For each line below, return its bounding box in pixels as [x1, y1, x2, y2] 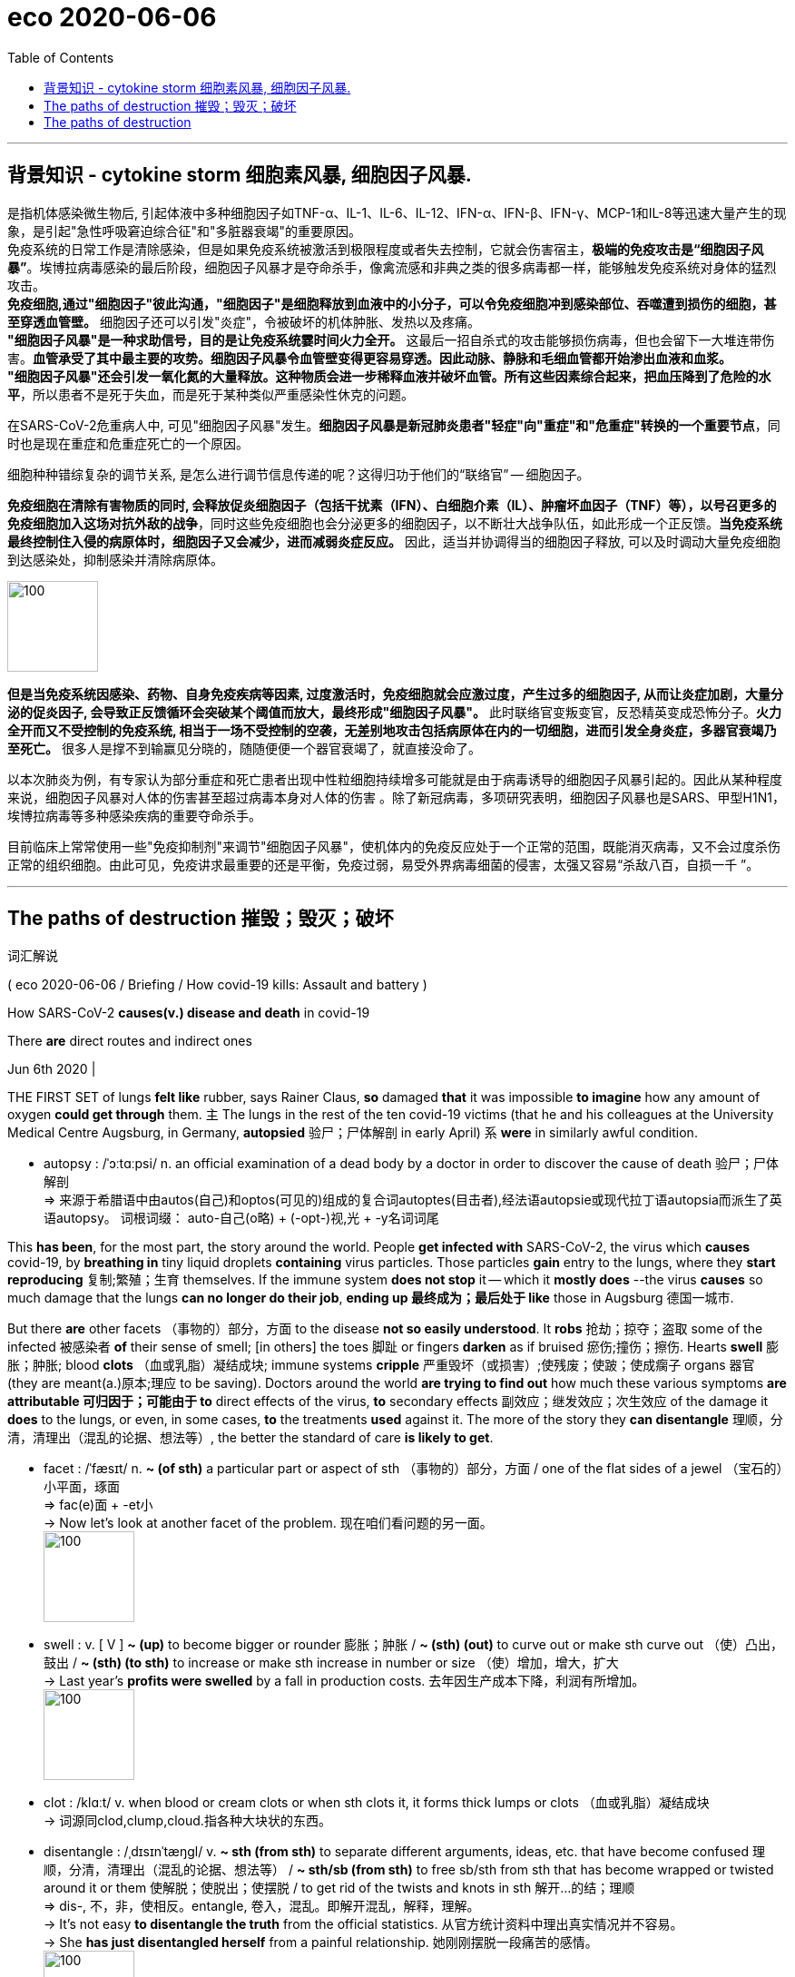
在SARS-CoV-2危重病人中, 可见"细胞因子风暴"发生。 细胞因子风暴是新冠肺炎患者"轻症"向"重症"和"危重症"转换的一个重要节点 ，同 [7, 417, 780, 433]
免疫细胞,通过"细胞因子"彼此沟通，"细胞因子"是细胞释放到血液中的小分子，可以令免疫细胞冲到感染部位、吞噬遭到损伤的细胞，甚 [7, 295, 777, 311]
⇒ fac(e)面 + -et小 [44, 1497, 153, 1513]
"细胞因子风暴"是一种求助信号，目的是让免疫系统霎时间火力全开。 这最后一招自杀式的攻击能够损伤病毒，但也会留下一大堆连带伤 [7, 331, 775, 348]
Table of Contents [7, 49, 114, 65]
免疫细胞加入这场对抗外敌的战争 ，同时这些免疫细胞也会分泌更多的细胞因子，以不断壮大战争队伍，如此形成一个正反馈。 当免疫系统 [7, 515, 782, 531]
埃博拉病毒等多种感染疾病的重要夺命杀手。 [7, 807, 261, 823]
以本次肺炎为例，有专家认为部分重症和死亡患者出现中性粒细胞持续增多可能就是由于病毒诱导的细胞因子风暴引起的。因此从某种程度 [7, 771, 782, 787]
